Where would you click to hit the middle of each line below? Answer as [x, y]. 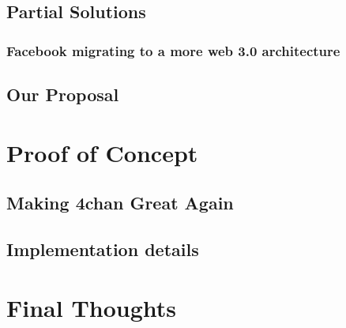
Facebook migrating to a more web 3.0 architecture [173, 50]
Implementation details [103, 249]
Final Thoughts [92, 307]
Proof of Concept [102, 152]
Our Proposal [63, 94]
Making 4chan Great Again [120, 203]
